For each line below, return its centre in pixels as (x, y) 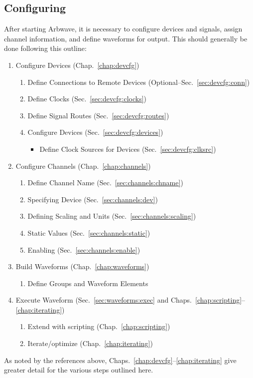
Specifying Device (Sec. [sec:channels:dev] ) (93, 199)
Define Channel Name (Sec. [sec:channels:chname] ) (105, 183)
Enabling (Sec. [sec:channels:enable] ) (84, 249)
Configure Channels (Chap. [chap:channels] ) (83, 166)
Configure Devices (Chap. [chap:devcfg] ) (77, 65)
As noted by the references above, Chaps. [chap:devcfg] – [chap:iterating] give (120, 360)
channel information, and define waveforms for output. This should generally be (126, 38)
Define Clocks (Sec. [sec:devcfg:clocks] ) (87, 99)
